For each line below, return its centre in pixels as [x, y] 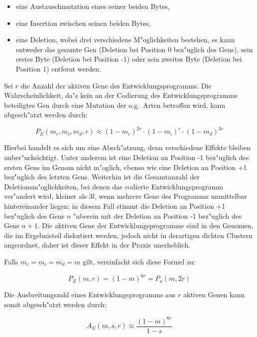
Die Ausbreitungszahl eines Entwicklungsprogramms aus [90, 295]
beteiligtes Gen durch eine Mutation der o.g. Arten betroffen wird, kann [115, 105]
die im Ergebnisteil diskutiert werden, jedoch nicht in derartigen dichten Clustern [128, 235]
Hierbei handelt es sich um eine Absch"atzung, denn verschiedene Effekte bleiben [128, 147]
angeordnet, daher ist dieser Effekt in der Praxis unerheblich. [97, 245]
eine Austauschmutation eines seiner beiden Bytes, [93, 6]
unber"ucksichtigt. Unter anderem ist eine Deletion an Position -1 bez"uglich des [127, 157]
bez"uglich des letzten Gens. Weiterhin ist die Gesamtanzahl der [102, 177]
